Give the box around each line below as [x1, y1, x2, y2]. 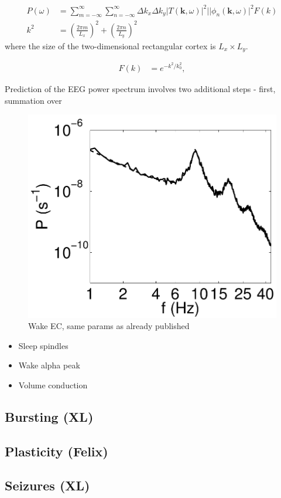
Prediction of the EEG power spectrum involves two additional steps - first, [5, 82, 276, 94]
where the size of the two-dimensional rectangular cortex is [5, 39, 216, 52]
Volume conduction [18, 378, 88, 391]
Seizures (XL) [5, 476, 90, 494]
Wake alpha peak [18, 359, 80, 371]
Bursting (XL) [5, 407, 94, 425]
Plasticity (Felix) [5, 442, 108, 460]
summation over [5, 94, 62, 106]
